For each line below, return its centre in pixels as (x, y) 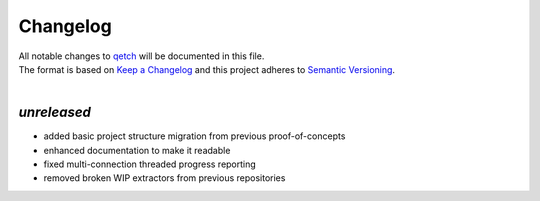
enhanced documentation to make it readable (137, 150)
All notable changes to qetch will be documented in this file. (141, 56)
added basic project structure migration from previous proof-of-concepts (194, 136)
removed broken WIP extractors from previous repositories (164, 178)
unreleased (55, 112)
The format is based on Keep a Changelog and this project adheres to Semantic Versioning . (206, 69)
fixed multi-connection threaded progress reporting (150, 164)
